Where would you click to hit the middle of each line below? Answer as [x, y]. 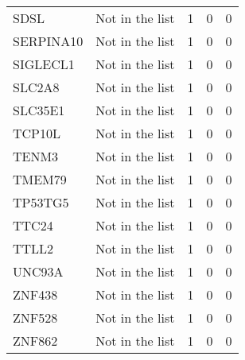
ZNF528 [35, 317]
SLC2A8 [36, 87]
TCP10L [37, 133]
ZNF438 [35, 294]
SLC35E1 [39, 110]
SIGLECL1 [44, 64]
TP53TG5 [41, 202]
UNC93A [38, 271]
